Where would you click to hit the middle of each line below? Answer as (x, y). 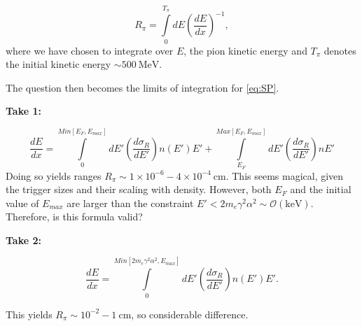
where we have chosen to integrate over (90, 50)
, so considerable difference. (190, 314)
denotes (340, 50)
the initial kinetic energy (58, 64)
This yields (29, 314)
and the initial (321, 189)
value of (22, 203)
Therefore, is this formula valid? (74, 217)
